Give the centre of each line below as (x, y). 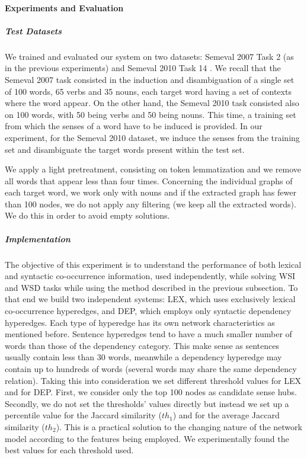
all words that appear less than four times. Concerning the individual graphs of (149, 180)
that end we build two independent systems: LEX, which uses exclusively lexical (150, 299)
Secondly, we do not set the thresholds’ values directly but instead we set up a (147, 403)
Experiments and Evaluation (64, 7)
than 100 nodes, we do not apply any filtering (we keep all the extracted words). (151, 204)
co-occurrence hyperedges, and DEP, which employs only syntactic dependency (148, 310)
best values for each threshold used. (69, 450)
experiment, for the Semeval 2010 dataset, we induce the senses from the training (152, 137)
